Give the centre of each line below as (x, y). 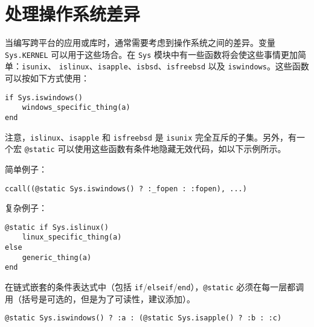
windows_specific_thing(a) (76, 108)
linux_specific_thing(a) (72, 237)
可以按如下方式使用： (47, 78)
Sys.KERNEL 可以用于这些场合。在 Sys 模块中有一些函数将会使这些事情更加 (152, 54)
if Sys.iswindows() (44, 97)
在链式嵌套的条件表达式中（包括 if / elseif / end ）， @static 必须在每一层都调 (155, 287)
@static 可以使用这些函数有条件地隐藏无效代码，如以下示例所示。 (155, 149)
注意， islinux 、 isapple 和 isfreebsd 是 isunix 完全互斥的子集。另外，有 (151, 137)
